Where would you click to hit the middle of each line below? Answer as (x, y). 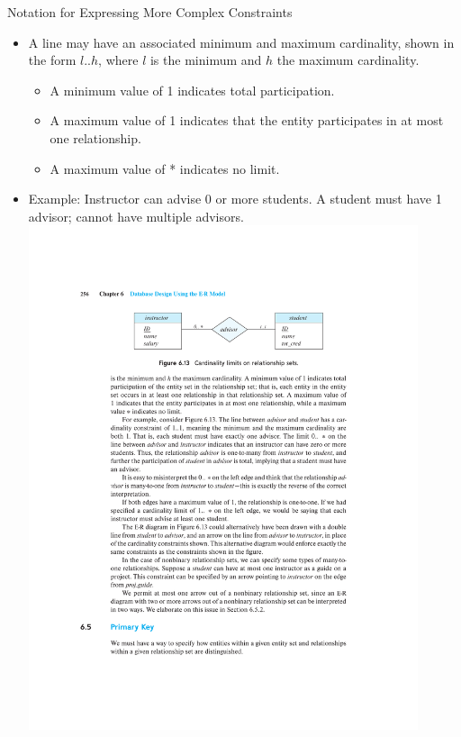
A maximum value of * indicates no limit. (165, 168)
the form (52, 60)
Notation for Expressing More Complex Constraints (150, 12)
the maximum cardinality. (348, 60)
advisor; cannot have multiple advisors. (136, 216)
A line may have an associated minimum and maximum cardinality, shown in (241, 42)
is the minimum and (206, 60)
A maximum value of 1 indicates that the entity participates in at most (247, 120)
